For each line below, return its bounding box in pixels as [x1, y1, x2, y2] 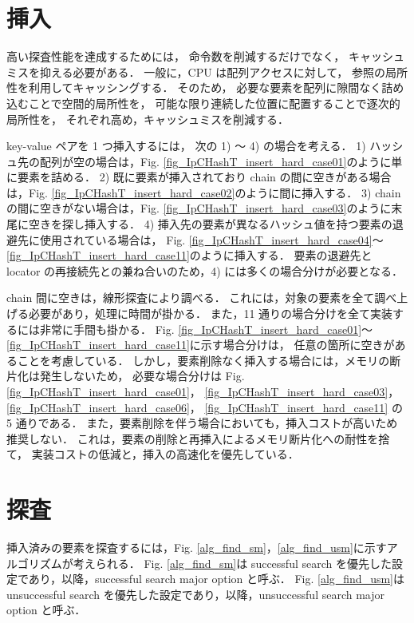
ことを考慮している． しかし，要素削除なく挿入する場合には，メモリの [17, 351, 390, 368]
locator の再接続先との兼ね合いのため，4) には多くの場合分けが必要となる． [6, 262, 403, 279]
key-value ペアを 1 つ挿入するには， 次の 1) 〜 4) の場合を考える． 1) [6, 137, 366, 154]
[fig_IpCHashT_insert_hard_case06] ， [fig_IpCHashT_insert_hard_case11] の [6, 399, 403, 415]
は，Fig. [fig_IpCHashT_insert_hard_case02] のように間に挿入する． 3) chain [6, 184, 401, 200]
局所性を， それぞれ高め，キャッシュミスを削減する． [6, 110, 289, 127]
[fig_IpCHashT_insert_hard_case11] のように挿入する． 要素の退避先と [6, 247, 373, 264]
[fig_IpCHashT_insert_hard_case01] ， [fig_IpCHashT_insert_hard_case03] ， [6, 383, 400, 399]
